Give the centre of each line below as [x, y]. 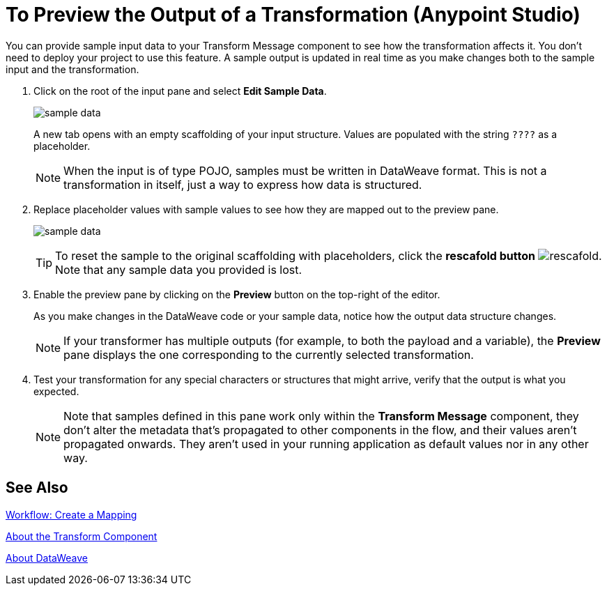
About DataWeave [47, 558]
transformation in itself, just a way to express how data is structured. [243, 184]
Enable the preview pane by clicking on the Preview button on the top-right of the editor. [237, 294]
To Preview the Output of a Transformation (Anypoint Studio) [293, 15]
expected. [56, 391]
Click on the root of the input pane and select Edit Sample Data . [180, 91]
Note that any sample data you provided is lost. [179, 269]
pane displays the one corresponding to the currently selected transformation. [269, 354]
